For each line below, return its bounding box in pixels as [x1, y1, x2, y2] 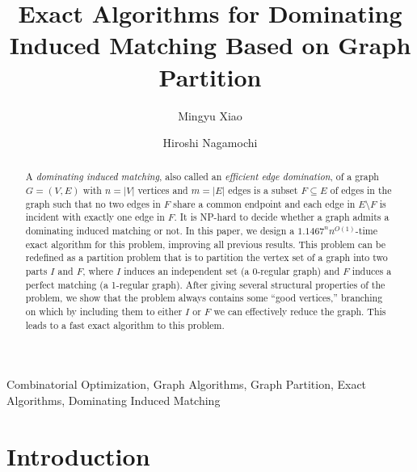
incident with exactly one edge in [25, 210, 165, 224]
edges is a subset [228, 183, 298, 197]
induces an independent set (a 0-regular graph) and [124, 264, 340, 278]
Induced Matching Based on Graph [9, 28, 411, 61]
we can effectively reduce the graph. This [213, 305, 386, 318]
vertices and [137, 183, 188, 197]
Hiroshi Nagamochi [162, 134, 258, 151]
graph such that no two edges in [25, 196, 161, 210]
